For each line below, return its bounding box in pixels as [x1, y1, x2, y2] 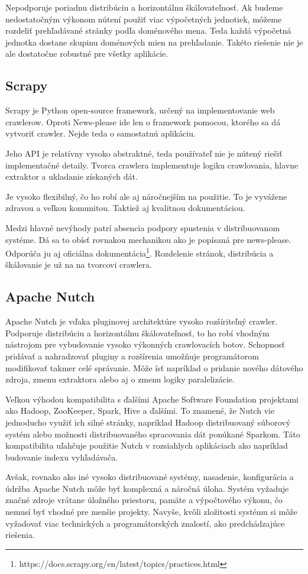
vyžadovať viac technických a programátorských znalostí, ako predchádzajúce [5, 517, 285, 529]
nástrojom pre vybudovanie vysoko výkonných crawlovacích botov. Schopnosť [5, 338, 285, 351]
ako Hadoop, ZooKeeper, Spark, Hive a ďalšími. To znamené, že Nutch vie [5, 404, 275, 417]
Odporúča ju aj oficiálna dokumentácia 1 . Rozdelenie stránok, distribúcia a [5, 245, 274, 259]
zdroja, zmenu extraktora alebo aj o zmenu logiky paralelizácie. [5, 373, 235, 385]
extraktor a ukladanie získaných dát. [5, 170, 138, 183]
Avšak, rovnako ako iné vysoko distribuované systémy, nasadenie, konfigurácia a [5, 471, 294, 483]
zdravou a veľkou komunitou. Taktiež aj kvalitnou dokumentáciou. [5, 202, 245, 214]
